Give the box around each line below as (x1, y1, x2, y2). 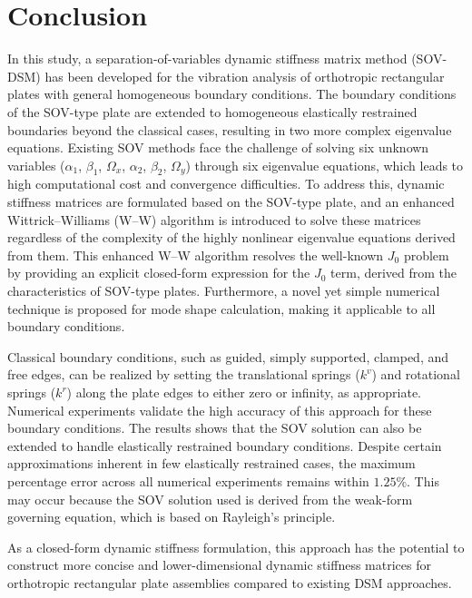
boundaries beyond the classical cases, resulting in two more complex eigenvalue (7, 120, 452, 139)
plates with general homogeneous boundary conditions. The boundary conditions (7, 84, 457, 103)
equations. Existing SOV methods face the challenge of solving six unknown (7, 138, 429, 157)
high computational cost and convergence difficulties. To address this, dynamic (7, 174, 445, 193)
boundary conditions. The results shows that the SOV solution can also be (7, 418, 422, 437)
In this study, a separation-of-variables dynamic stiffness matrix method (7, 49, 408, 68)
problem (403, 245, 449, 264)
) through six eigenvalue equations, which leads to (185, 155, 464, 174)
